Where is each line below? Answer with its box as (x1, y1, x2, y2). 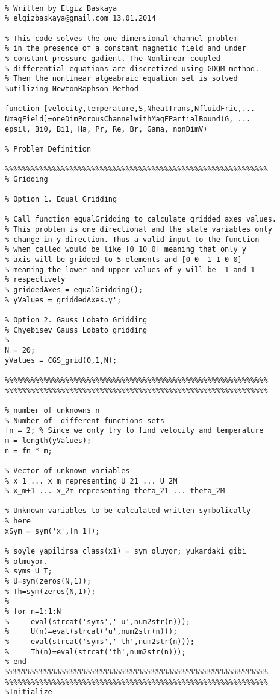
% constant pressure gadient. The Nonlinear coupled (5, 54, 220, 63)
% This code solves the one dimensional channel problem (5, 34, 238, 43)
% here (5, 517, 31, 526)
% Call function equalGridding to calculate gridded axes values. (5, 215, 277, 224)
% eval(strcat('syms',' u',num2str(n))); (5, 617, 190, 626)
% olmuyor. (5, 557, 48, 566)
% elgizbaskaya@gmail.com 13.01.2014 (5, 14, 156, 23)
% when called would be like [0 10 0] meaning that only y (5, 245, 246, 254)
